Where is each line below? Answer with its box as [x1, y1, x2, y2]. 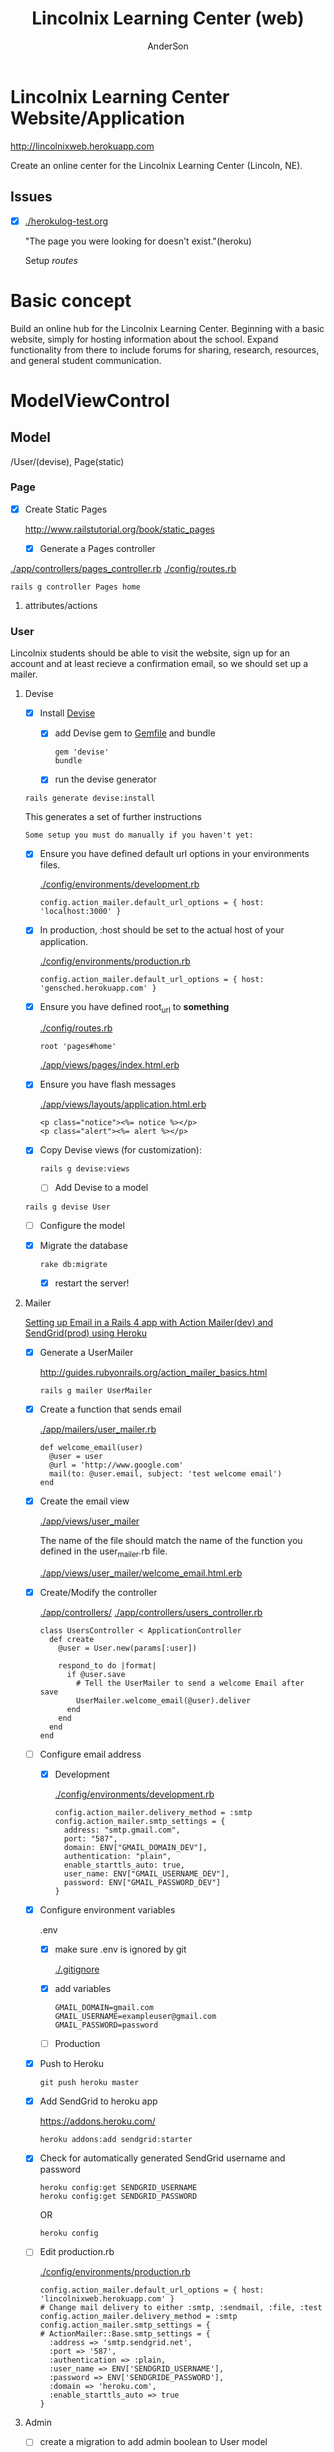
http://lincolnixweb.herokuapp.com [10, 140, 155, 152]
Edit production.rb [39, 2246, 115, 2258]
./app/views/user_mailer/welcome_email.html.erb [39, 1567, 243, 1579]
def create [48, 1634, 95, 1644]
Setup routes [24, 254, 78, 266]
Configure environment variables [39, 1903, 176, 1916]
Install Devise [39, 707, 96, 719]
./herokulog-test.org [24, 215, 109, 227]
